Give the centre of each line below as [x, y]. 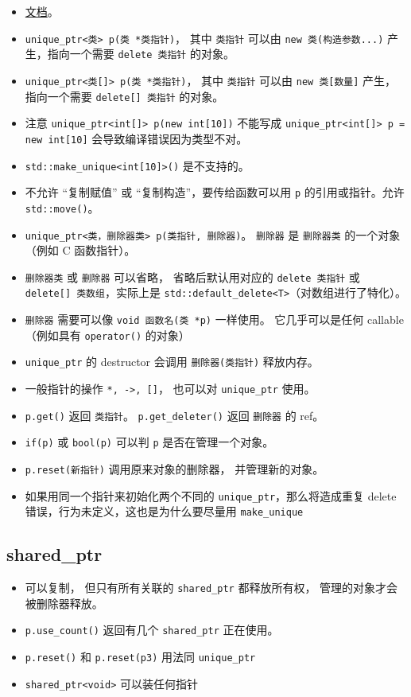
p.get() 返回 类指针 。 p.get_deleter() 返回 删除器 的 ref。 [174, 415]
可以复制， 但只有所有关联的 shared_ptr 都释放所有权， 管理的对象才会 [211, 588]
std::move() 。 [62, 207]
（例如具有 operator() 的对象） [107, 335]
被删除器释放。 [64, 603]
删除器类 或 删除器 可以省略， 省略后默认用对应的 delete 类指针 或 [192, 276]
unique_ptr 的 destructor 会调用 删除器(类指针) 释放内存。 [172, 362]
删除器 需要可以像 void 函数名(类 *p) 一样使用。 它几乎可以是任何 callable [214, 319]
